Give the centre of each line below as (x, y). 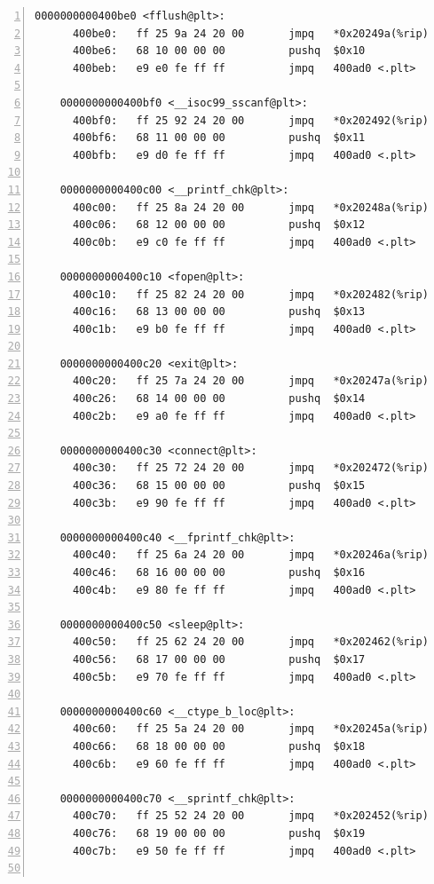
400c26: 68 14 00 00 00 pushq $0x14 (219, 399)
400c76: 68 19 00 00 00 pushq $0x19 (219, 833)
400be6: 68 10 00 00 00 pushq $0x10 (219, 51)
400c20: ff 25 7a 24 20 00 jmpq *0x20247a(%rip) (250, 381)
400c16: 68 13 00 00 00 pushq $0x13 (219, 312)
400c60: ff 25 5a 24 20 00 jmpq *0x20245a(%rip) (250, 729)
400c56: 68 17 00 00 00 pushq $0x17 (219, 659)
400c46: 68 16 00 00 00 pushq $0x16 (219, 572)
